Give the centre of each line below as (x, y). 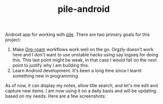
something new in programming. (46, 76)
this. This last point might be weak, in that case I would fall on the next (84, 60)
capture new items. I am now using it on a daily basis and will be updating (81, 91)
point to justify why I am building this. (51, 65)
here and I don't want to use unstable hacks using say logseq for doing (85, 55)
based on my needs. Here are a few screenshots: (56, 96)
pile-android (84, 9)
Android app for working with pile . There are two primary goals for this (78, 35)
